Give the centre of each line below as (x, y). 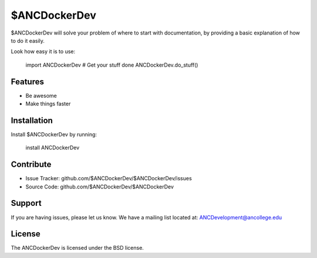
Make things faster (48, 104)
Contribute (31, 165)
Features (27, 82)
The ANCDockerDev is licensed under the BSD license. (77, 248)
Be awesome (41, 95)
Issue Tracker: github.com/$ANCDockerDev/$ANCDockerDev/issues (109, 178)
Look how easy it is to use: (43, 51)
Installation (32, 120)
